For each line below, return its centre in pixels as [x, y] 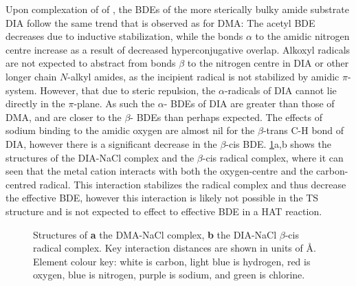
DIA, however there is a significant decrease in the [111, 143]
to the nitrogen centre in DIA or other [268, 63]
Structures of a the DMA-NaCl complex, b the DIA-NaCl [155, 234]
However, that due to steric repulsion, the [128, 90]
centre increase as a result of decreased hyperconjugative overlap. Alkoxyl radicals [178, 49]
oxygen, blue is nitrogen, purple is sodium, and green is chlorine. [169, 275]
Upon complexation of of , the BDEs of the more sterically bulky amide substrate [177, 9]
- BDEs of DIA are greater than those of [249, 103]
